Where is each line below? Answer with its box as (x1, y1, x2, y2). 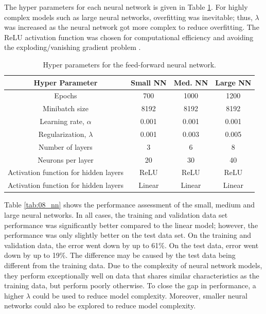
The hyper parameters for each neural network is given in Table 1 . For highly (4, 2, 248, 12)
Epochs (54, 90, 77, 101)
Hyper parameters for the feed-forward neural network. (43, 59, 216, 69)
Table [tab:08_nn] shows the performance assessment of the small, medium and (4, 199, 255, 210)
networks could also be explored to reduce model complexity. (4, 300, 196, 311)
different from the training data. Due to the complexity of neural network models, (4, 259, 262, 270)
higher (4, 290, 24, 301)
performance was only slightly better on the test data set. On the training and (4, 230, 251, 240)
